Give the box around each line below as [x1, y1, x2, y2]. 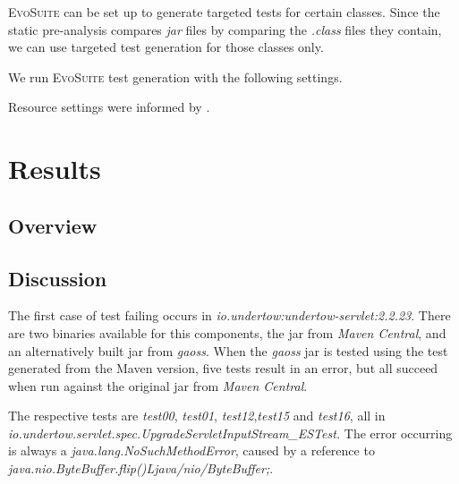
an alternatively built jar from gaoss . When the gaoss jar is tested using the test [8, 341, 448, 360]
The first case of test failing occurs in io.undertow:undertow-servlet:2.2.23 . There [8, 306, 451, 325]
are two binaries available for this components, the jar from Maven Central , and [8, 323, 446, 342]
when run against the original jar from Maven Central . [8, 376, 308, 395]
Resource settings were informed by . [8, 98, 210, 116]
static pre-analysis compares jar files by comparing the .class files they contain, [8, 20, 442, 38]
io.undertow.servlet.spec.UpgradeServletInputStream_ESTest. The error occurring [8, 423, 453, 442]
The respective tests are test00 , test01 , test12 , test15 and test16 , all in [8, 406, 386, 425]
